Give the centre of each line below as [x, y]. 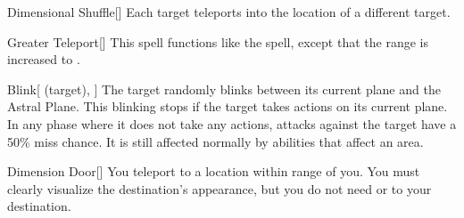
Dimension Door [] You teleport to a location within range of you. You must [214, 171]
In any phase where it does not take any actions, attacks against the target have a [232, 123]
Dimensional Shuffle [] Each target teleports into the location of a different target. [229, 12]
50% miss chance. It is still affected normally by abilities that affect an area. [215, 141]
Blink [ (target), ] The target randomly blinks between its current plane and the [224, 89]
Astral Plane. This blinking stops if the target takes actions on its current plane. [228, 106]
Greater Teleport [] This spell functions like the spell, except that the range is [218, 41]
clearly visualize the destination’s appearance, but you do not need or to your [220, 188]
